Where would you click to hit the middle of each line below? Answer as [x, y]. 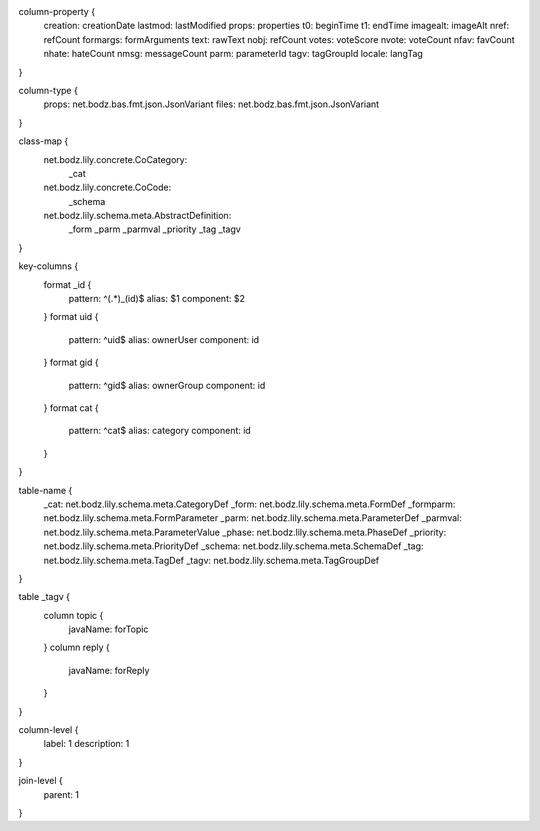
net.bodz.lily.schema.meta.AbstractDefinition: [137, 216]
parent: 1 [61, 794]
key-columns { [48, 266]
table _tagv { [44, 597]
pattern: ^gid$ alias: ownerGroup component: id [167, 385]
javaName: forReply [109, 670]
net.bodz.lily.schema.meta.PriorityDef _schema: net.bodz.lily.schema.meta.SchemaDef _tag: [233, 546]
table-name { [45, 490]
